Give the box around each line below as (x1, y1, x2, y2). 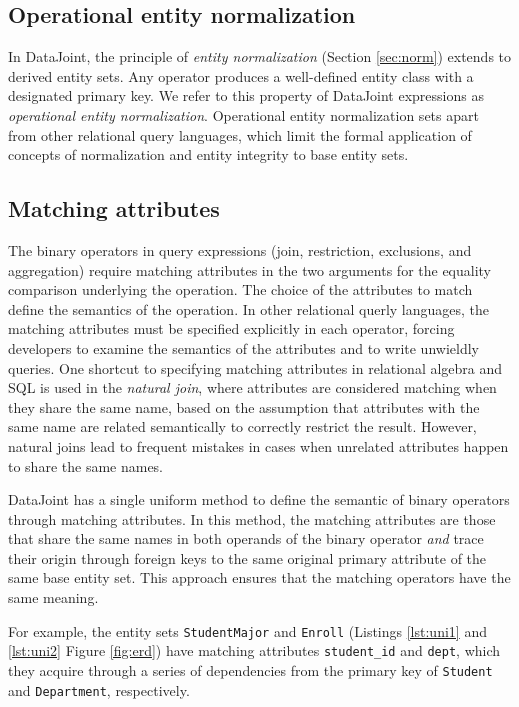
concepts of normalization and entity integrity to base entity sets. (8, 144, 409, 165)
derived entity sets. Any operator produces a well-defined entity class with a (8, 65, 474, 86)
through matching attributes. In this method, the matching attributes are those (8, 508, 496, 529)
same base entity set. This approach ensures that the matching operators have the (8, 567, 511, 588)
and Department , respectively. (8, 679, 190, 700)
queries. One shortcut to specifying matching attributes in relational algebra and (8, 357, 503, 378)
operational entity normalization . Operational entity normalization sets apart (8, 104, 479, 125)
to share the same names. (8, 455, 164, 476)
